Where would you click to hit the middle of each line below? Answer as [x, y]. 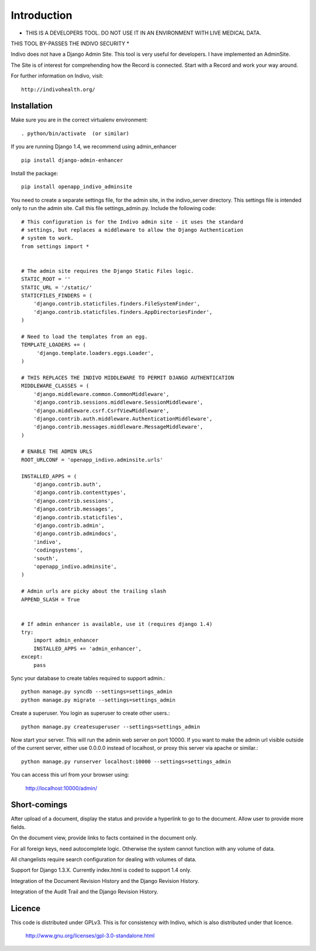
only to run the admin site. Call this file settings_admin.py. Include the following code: [114, 208]
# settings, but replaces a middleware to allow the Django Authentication [132, 230]
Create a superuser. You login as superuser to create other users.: [90, 713]
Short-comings [39, 805]
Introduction [42, 15]
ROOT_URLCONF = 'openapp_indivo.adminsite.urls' [92, 460]
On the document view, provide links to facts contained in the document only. [104, 838]
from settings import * [55, 246]
